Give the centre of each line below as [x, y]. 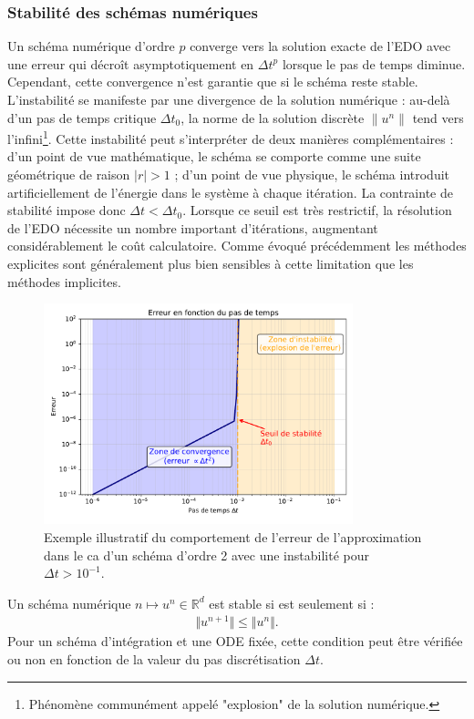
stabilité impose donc [67, 210]
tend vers [438, 117]
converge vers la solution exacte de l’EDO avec [320, 46]
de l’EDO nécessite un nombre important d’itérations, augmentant [193, 227]
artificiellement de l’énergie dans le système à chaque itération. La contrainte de [230, 192]
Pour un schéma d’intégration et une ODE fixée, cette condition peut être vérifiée [235, 641]
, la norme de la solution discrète [273, 117]
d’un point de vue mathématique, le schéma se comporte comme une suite [214, 156]
